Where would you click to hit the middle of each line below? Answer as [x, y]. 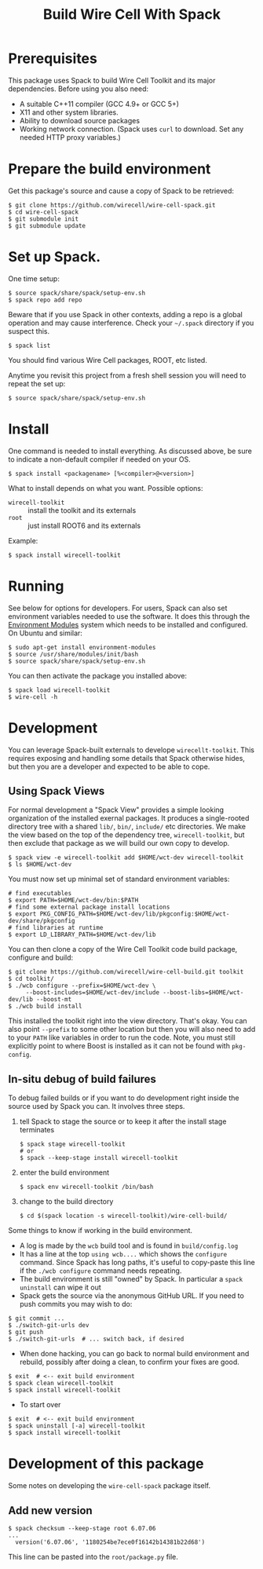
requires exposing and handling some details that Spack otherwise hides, [127, 758]
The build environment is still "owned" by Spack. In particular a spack [131, 1279]
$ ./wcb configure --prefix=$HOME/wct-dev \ [82, 986]
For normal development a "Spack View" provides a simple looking [116, 810]
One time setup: [34, 278]
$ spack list [29, 346]
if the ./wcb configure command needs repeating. [100, 1271]
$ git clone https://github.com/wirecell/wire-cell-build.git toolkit [126, 972]
